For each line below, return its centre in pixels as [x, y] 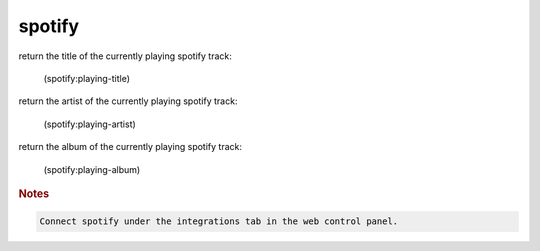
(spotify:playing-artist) [90, 124]
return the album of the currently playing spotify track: [130, 147]
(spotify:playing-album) [92, 169]
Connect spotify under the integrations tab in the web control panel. [219, 221]
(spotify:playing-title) [86, 78]
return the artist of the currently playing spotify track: [128, 101]
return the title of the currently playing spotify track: [125, 56]
